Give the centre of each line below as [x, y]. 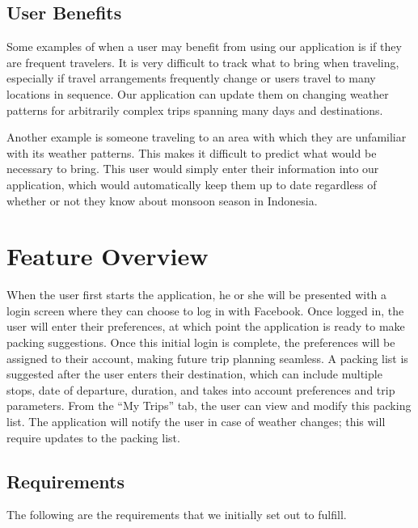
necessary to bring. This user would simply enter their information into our [193, 169]
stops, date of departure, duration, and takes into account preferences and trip [201, 389]
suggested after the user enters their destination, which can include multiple [194, 374]
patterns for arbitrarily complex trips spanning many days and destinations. [195, 110]
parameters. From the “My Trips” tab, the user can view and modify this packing [209, 406]
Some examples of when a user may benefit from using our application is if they [204, 46]
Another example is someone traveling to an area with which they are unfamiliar [207, 137]
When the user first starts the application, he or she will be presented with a [197, 295]
